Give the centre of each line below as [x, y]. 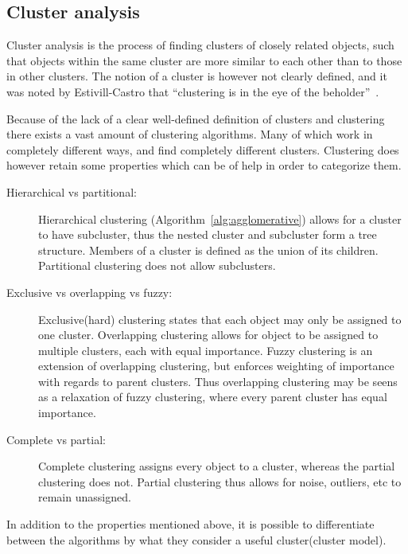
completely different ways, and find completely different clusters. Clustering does [203, 149]
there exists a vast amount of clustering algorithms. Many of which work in [190, 134]
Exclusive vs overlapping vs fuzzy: [89, 292]
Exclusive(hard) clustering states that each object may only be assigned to [220, 319]
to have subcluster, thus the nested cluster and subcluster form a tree [208, 234]
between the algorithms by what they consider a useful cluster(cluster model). [196, 539]
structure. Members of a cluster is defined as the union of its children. [208, 250]
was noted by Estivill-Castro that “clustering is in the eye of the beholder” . [193, 91]
